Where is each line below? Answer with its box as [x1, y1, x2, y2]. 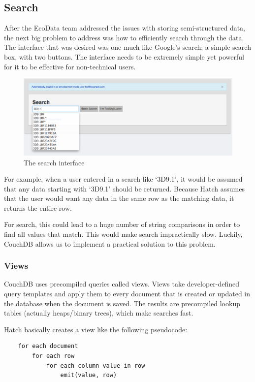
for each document [18, 343, 78, 350]
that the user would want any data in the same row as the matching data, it [4, 193, 234, 203]
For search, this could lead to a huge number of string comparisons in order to [4, 219, 240, 229]
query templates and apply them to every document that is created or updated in [4, 288, 251, 299]
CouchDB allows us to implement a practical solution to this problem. [4, 238, 216, 249]
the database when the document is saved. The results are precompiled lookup [4, 298, 240, 308]
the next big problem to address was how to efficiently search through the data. [4, 32, 244, 42]
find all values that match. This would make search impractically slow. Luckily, [4, 229, 243, 239]
